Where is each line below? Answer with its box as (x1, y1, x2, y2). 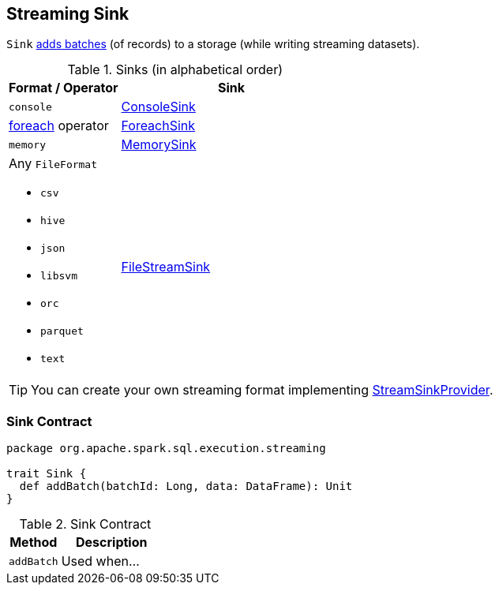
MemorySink (121, 137, 197, 153)
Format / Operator (9, 80, 118, 96)
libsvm (40, 270, 77, 282)
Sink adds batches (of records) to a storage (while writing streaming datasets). (6, 37, 420, 51)
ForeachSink (121, 118, 196, 134)
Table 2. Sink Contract (19, 516, 152, 533)
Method (9, 534, 58, 551)
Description (76, 534, 148, 551)
